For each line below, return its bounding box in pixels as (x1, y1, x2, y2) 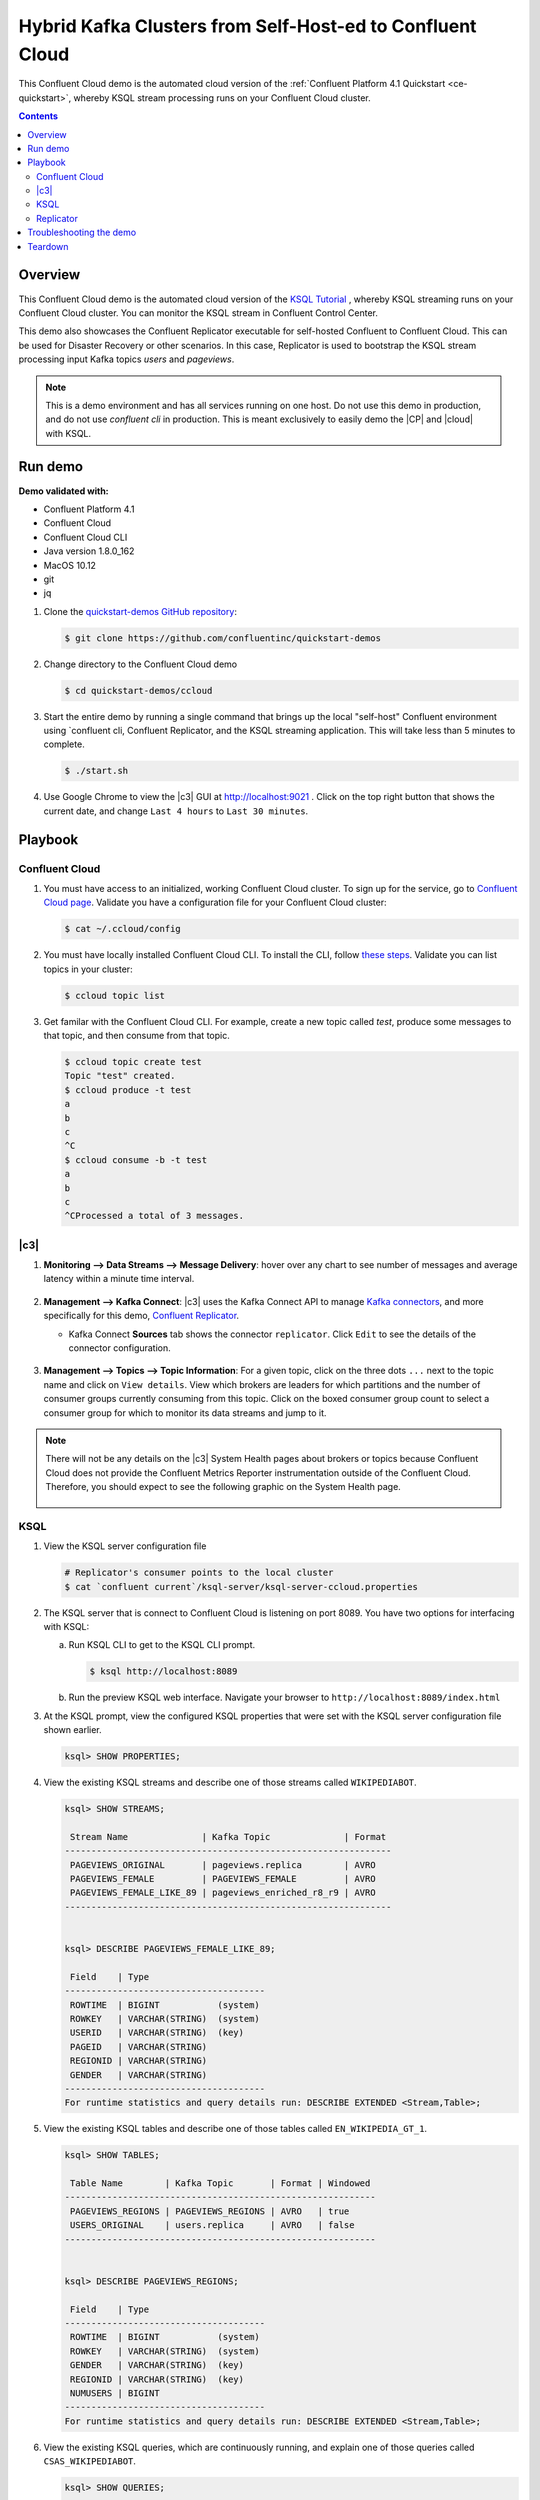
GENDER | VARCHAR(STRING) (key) (70, 2360, 245, 2371)
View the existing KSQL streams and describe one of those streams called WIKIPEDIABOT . (43, 1776, 417, 1789)
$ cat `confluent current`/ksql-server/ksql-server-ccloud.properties (64, 1581, 419, 1592)
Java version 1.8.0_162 (43, 545, 135, 557)
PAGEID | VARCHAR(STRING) (70, 2041, 208, 2052)
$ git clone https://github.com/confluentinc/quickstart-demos (64, 632, 382, 644)
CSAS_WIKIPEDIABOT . (43, 2455, 137, 2467)
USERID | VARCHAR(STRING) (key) (70, 2027, 245, 2039)
